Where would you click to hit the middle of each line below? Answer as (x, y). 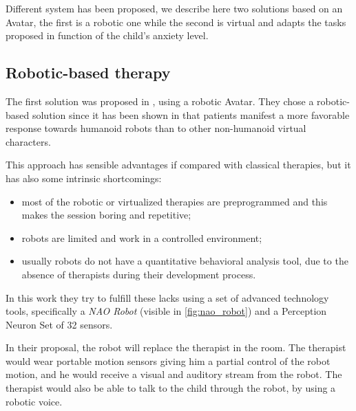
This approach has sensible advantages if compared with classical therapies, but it (178, 165)
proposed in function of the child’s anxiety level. (107, 35)
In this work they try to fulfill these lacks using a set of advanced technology (167, 297)
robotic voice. (34, 401)
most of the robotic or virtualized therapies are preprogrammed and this (175, 201)
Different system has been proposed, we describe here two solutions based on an (174, 8)
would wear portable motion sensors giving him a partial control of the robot (168, 360)
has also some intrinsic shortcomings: (84, 178)
